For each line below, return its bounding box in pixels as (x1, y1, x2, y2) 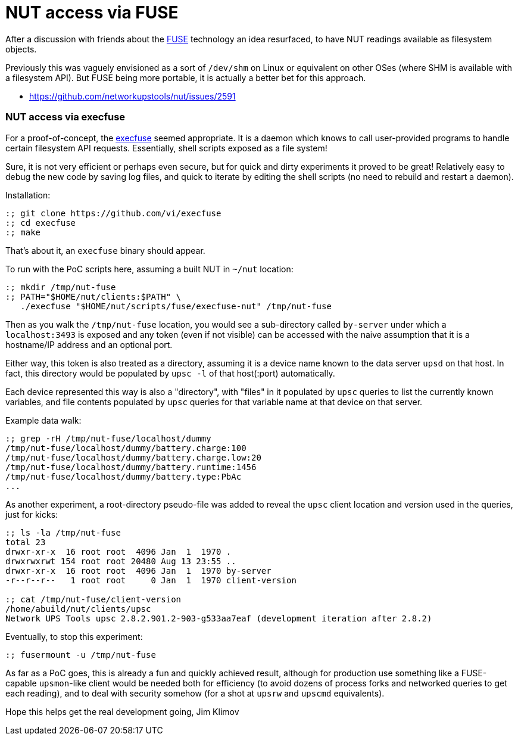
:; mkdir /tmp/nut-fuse (5, 282, 116, 292)
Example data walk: (5, 415, 82, 425)
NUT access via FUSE (5, 2, 179, 23)
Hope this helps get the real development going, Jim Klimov (5, 706, 239, 717)
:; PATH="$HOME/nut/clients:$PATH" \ (5, 291, 182, 301)
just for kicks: (5, 509, 58, 520)
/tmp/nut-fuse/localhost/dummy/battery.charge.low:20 (5, 452, 261, 462)
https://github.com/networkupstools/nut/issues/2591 (29, 91, 236, 101)
